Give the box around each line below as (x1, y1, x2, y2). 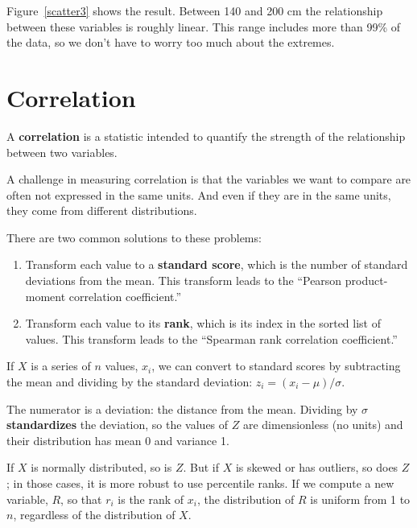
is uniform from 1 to (310, 490, 411, 507)
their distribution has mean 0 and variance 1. (6, 431, 229, 448)
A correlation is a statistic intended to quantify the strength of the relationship (6, 127, 406, 144)
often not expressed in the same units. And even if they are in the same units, (6, 186, 391, 203)
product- (345, 272, 388, 289)
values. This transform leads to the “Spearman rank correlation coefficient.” (25, 330, 398, 347)
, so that (60, 490, 102, 507)
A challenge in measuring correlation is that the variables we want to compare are (6, 171, 411, 188)
